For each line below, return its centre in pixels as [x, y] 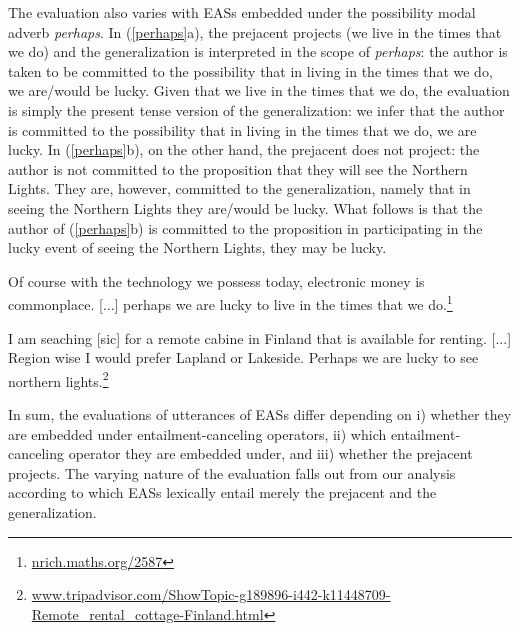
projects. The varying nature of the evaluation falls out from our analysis [232, 472]
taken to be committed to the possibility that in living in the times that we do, [250, 70]
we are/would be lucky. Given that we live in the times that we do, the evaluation [259, 90]
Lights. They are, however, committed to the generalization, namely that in [239, 188]
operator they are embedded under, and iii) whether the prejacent [270, 453]
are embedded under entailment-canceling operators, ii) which [197, 433]
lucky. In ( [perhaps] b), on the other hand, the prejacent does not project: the [244, 149]
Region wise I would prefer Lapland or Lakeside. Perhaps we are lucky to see [243, 357]
